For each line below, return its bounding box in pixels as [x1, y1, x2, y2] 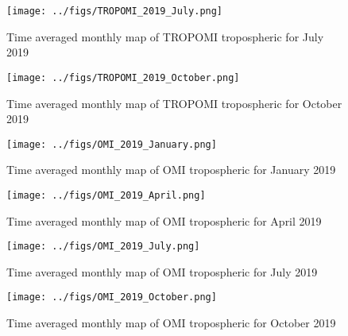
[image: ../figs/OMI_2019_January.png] [6, 138, 217, 150]
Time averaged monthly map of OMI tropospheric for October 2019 [6, 315, 336, 331]
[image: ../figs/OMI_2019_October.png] [6, 292, 217, 303]
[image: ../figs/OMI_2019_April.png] [6, 189, 206, 201]
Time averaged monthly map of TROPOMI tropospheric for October [6, 95, 342, 111]
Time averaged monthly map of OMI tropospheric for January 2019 [6, 161, 336, 178]
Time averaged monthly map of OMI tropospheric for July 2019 [6, 263, 318, 280]
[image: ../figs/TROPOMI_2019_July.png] [6, 6, 223, 17]
